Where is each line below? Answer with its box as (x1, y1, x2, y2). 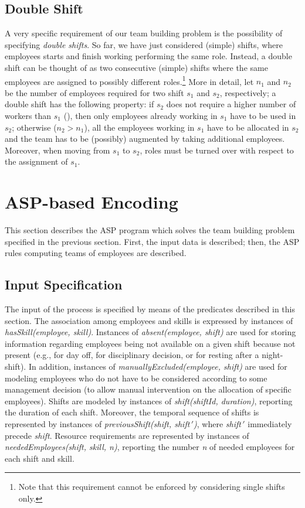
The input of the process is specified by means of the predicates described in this (5, 303, 295, 315)
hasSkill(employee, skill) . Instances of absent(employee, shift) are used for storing (5, 326, 296, 338)
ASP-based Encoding (5, 190, 178, 214)
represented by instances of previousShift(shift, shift (5, 418, 190, 430)
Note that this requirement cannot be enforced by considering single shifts (18, 480, 285, 493)
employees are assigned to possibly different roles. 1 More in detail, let (5, 73, 254, 87)
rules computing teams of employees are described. (5, 247, 187, 259)
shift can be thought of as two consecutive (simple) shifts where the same (5, 61, 268, 73)
